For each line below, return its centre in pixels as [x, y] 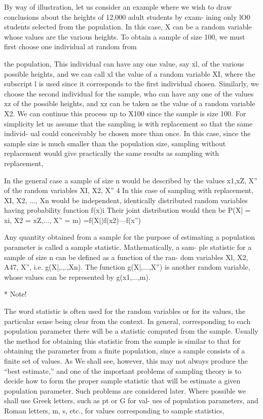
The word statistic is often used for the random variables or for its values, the [125, 311]
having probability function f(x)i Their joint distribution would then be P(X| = [127, 210]
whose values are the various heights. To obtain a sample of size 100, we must [125, 36]
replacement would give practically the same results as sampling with [111, 153]
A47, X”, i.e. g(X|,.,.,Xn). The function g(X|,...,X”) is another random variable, [127, 267]
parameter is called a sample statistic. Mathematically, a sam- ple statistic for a [128, 247]
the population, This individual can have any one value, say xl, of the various [124, 63]
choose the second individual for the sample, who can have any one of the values [129, 93]
